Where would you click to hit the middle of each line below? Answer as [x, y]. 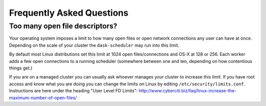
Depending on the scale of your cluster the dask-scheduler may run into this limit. [94, 45]
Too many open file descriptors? [63, 26]
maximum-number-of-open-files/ [43, 98]
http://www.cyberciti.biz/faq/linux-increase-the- [187, 91]
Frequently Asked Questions [69, 13]
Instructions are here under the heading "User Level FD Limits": [73, 91]
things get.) [21, 68]
